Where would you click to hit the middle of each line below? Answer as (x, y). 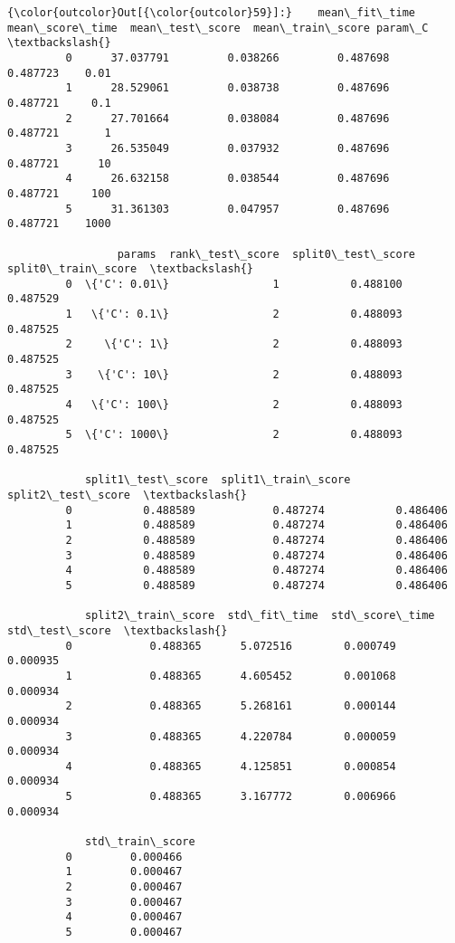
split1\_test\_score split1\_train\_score (218, 480)
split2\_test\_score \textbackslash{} (127, 495)
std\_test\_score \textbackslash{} (118, 630)
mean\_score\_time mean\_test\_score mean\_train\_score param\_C (218, 28)
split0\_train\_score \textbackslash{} (131, 269)
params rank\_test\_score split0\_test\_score (266, 254)
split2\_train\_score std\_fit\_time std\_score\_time (260, 616)
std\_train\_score (140, 842)
